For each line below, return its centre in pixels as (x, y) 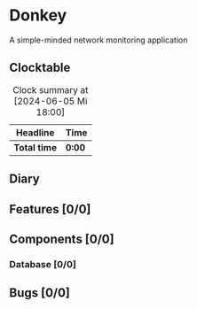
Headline (35, 132)
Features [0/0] (50, 209)
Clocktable (40, 68)
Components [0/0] (62, 239)
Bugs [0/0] (40, 293)
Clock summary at (51, 89)
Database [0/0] (43, 264)
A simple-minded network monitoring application (98, 40)
